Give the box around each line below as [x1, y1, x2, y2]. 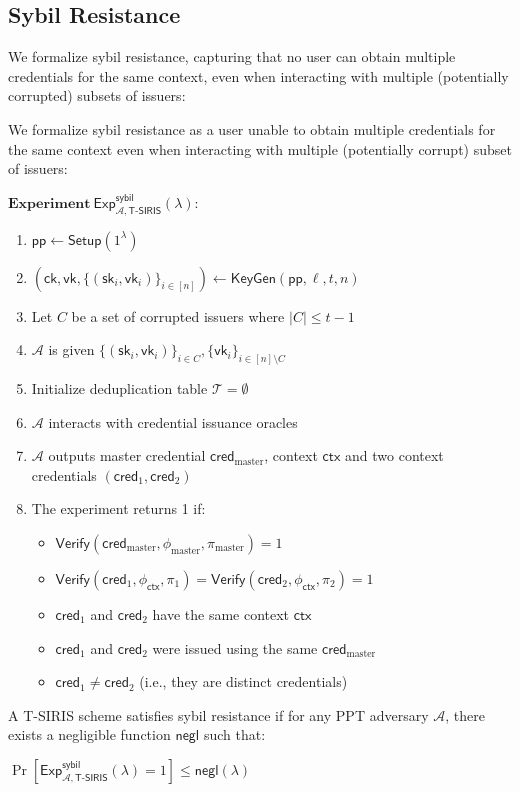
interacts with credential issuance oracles [48, 411, 298, 432]
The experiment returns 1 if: [31, 498, 206, 519]
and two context [345, 445, 444, 466]
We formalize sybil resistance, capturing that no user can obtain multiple [8, 46, 456, 67]
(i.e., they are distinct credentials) [139, 671, 348, 692]
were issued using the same [152, 637, 318, 658]
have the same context [152, 603, 290, 624]
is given [48, 339, 95, 360]
